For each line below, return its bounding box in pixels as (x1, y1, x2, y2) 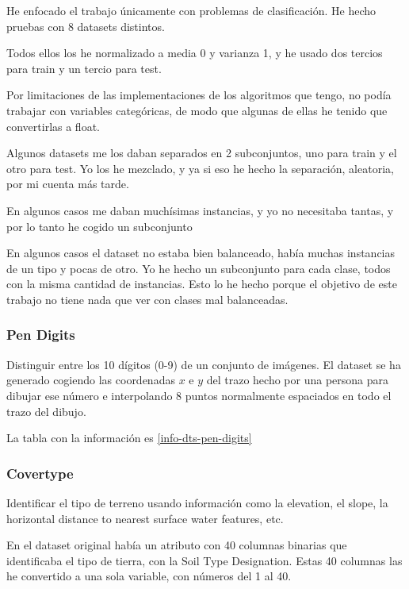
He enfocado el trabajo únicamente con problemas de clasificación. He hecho (6, 2, 377, 18)
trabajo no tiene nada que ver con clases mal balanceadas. (6, 291, 289, 307)
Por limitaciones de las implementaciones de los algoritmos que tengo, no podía (6, 87, 392, 103)
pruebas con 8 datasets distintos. (6, 17, 165, 34)
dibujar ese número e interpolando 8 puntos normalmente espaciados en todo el (6, 387, 392, 403)
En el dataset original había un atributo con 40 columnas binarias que (6, 537, 347, 553)
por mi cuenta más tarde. (6, 175, 129, 192)
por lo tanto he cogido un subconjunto (6, 218, 193, 234)
